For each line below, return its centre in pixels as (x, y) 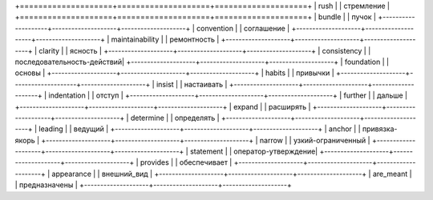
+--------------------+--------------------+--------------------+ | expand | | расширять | (163, 106)
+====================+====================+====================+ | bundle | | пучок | (196, 17)
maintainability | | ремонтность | (165, 39)
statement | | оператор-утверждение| (254, 151)
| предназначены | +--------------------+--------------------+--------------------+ (154, 185)
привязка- (380, 129)
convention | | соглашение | (243, 28)
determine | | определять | (175, 118)
